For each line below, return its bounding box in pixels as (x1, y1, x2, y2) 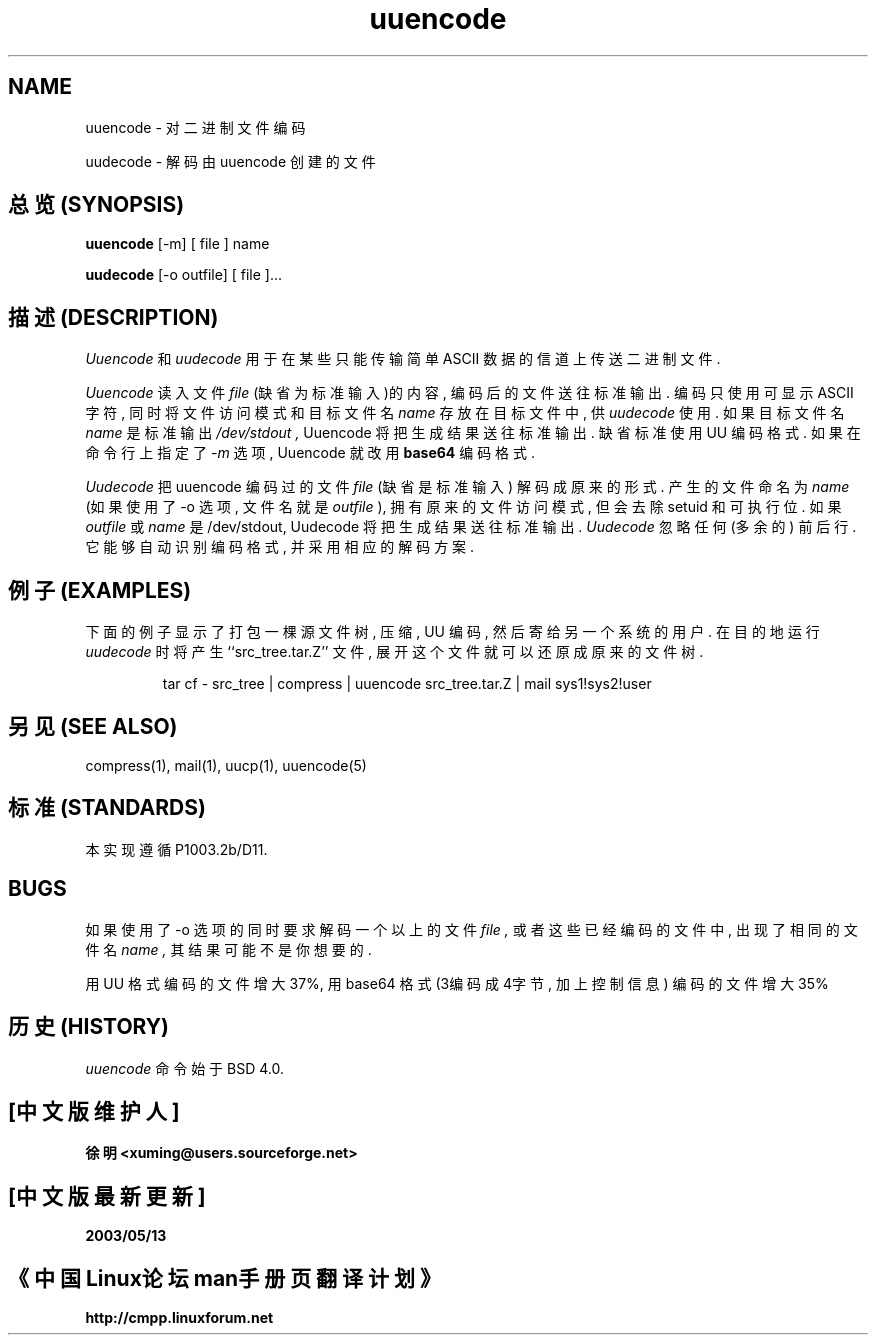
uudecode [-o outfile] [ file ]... (85, 266, 283, 284)
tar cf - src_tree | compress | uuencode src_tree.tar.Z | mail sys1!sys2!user (162, 675, 652, 693)
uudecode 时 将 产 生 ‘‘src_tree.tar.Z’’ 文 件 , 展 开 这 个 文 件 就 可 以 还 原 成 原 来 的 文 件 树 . (85, 643, 704, 661)
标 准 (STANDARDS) (8, 795, 206, 821)
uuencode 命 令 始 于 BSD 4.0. (85, 1059, 284, 1077)
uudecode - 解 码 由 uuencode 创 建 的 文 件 (85, 152, 376, 170)
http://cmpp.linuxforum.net (85, 1309, 274, 1327)
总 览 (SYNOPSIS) (8, 192, 185, 218)
